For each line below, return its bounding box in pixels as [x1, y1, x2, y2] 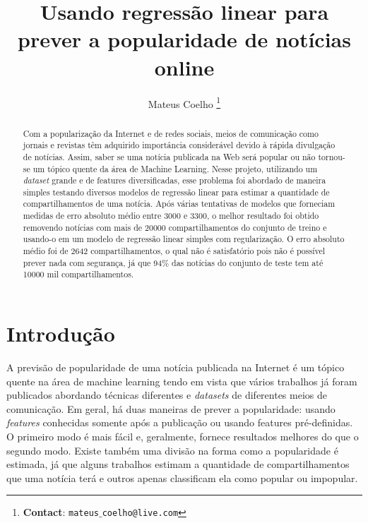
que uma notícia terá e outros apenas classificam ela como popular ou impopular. [6, 470, 358, 485]
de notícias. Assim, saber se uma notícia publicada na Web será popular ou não [23, 150, 316, 162]
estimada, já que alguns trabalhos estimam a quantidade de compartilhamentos [6, 457, 350, 471]
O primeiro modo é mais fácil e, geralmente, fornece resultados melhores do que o [6, 428, 359, 443]
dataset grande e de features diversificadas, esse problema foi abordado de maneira [23, 174, 326, 186]
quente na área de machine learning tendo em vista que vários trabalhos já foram [6, 373, 357, 388]
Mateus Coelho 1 [148, 94, 221, 111]
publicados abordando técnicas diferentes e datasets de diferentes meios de [6, 387, 327, 402]
